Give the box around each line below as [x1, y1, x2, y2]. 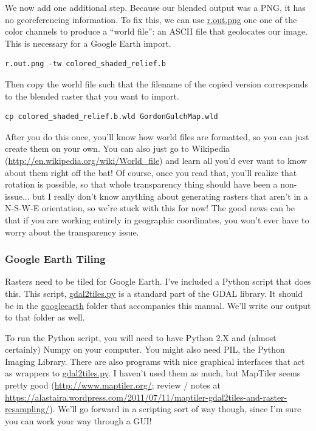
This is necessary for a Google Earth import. [5, 36, 171, 49]
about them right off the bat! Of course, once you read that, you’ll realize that [5, 166, 297, 178]
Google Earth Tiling [5, 251, 106, 266]
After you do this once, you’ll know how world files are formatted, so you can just [5, 130, 309, 143]
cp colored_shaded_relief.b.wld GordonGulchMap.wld [5, 112, 218, 121]
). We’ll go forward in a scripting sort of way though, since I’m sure [49, 402, 301, 415]
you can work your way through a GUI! [5, 414, 152, 427]
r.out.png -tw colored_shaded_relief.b [5, 59, 166, 69]
